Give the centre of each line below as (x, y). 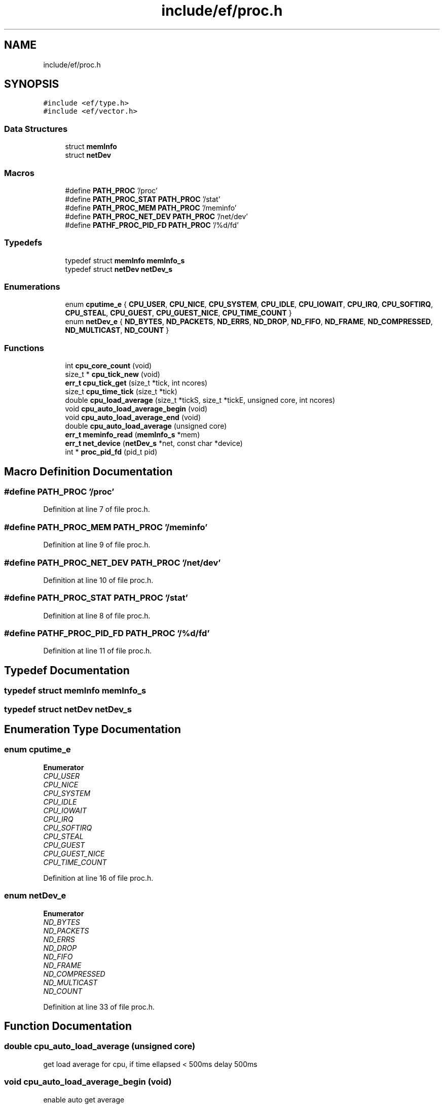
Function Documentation (68, 1026)
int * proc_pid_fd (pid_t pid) (111, 452)
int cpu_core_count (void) (108, 366)
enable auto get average (84, 1099)
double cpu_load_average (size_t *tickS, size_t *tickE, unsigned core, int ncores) (200, 400)
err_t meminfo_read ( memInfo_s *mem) (133, 435)
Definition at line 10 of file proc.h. (98, 580)
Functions (24, 348)
